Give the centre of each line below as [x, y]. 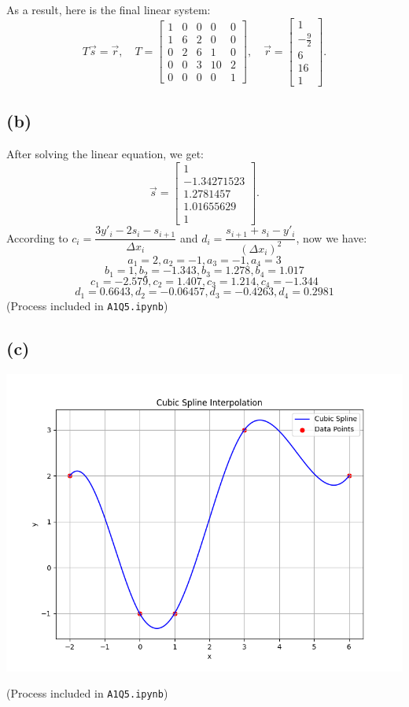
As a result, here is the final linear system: [109, 9]
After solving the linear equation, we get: [105, 154]
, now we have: [332, 237]
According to [37, 237]
